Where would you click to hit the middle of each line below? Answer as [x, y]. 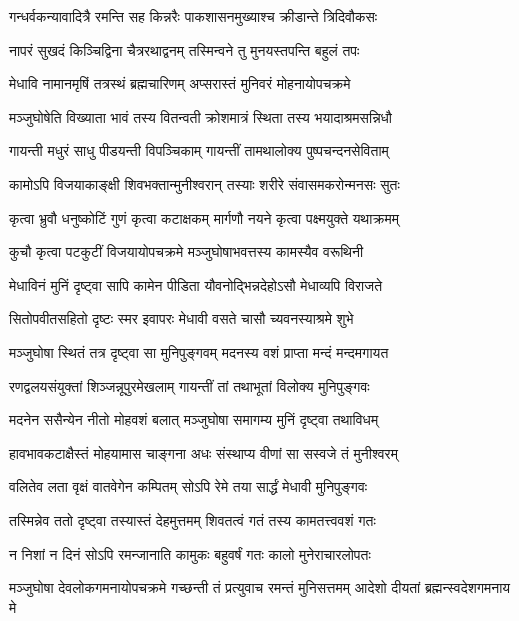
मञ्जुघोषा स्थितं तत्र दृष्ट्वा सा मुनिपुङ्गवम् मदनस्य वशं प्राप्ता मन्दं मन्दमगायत [199, 351]
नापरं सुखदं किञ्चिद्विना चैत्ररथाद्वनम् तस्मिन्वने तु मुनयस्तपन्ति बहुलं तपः [184, 49]
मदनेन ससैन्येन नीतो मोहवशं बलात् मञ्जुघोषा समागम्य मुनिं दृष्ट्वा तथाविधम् [194, 419]
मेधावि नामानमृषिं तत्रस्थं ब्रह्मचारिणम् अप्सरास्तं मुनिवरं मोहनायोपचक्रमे [180, 83]
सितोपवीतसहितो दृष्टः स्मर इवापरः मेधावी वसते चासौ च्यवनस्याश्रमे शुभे [181, 318]
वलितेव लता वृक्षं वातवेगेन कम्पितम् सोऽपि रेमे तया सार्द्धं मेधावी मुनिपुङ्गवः [188, 486]
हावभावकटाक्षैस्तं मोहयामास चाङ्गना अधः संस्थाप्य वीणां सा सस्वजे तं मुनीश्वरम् [203, 452]
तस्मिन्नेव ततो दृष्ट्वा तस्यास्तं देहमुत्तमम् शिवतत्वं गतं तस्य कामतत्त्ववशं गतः [192, 519]
